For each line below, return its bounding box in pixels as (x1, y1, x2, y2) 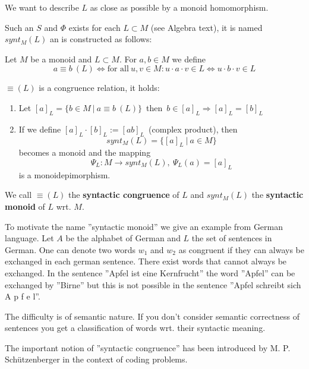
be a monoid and (30, 52, 92, 65)
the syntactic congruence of (68, 188, 179, 201)
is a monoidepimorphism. (18, 168, 111, 181)
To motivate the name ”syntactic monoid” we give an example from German (5, 220, 283, 232)
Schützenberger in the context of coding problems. (5, 353, 188, 365)
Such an (5, 21, 34, 33)
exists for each (68, 21, 121, 33)
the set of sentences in (191, 232, 272, 244)
